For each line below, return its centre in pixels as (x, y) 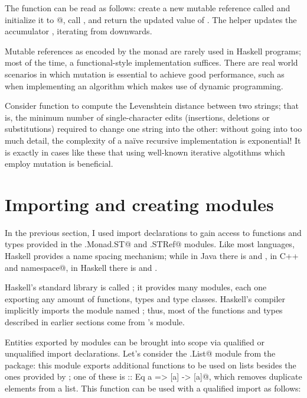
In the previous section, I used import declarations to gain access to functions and (153, 232)
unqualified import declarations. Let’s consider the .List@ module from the (140, 353)
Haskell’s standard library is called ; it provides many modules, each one (136, 287)
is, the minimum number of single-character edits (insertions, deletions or (137, 117)
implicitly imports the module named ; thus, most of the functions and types (144, 310)
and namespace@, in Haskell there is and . (81, 267)
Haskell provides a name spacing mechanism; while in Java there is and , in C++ (152, 256)
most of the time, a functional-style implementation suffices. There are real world (151, 62)
